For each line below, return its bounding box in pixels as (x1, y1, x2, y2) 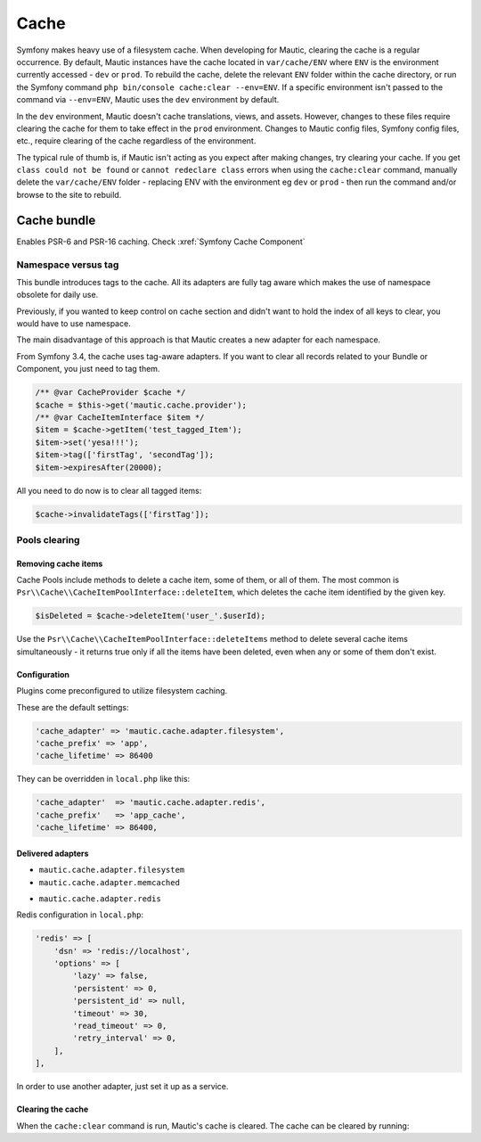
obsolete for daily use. (16, 290, 99, 300)
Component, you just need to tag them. (16, 364, 160, 374)
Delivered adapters (16, 848, 89, 859)
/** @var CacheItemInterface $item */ (35, 413, 205, 423)
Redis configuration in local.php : (16, 909, 144, 920)
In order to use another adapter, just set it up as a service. (16, 1081, 229, 1092)
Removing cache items (16, 558, 103, 569)
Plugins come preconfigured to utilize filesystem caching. (16, 686, 228, 696)
